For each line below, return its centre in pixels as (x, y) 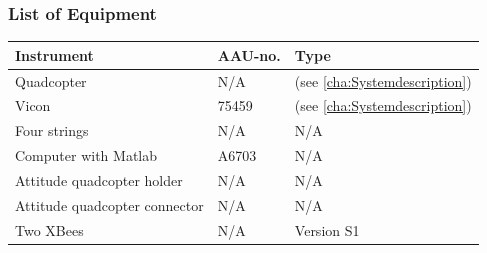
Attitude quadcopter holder (99, 179)
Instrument (54, 54)
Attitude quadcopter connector (109, 204)
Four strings (52, 130)
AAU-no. (249, 54)
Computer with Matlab (86, 155)
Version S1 (327, 229)
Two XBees (49, 229)
